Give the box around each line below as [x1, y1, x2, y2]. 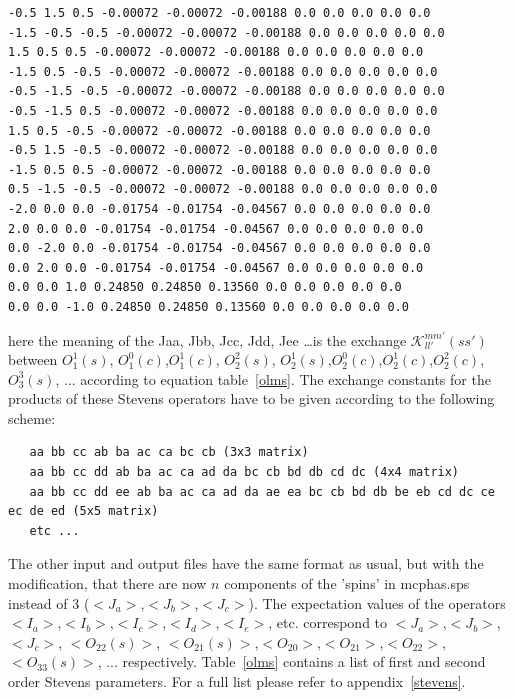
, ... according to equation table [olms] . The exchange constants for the [55, 368, 491, 389]
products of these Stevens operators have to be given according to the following [8, 388, 495, 409]
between [8, 349, 58, 370]
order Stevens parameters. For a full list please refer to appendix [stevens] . [8, 671, 466, 691]
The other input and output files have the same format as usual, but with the [8, 553, 484, 574]
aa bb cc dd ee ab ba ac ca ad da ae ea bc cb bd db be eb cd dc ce [29, 484, 495, 499]
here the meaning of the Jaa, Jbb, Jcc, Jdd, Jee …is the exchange [8, 329, 407, 350]
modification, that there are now [8, 573, 207, 594]
